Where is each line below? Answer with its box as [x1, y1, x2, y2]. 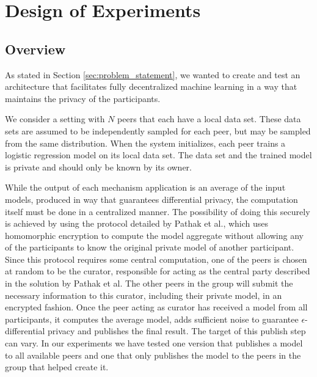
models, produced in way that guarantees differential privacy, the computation [5, 192, 298, 205]
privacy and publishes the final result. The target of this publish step [48, 324, 306, 337]
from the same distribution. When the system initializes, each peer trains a [5, 136, 286, 149]
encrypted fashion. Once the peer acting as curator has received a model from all [5, 301, 308, 313]
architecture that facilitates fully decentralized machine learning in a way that [5, 80, 297, 93]
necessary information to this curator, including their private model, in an [5, 288, 282, 301]
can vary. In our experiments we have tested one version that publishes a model [5, 337, 303, 350]
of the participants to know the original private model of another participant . [5, 241, 294, 254]
